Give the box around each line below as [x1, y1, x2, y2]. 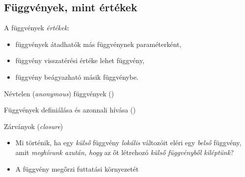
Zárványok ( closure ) [4, 121, 63, 131]
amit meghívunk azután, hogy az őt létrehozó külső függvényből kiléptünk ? [15, 147, 234, 157]
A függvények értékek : [4, 22, 69, 33]
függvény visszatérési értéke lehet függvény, [15, 55, 144, 66]
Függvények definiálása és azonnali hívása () [4, 105, 136, 115]
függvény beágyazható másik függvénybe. [15, 71, 139, 82]
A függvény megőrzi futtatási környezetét [15, 163, 139, 174]
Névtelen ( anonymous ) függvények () [4, 88, 114, 98]
